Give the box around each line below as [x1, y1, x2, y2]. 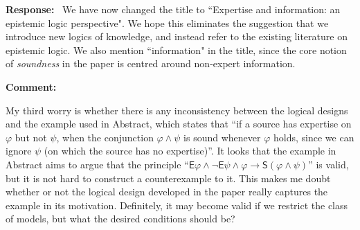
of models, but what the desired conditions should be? [6, 211, 235, 226]
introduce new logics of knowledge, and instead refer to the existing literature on [6, 29, 348, 44]
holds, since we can [273, 130, 354, 144]
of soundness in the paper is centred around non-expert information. [6, 56, 296, 71]
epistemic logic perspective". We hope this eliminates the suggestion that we [6, 15, 329, 30]
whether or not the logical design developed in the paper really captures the [6, 184, 328, 199]
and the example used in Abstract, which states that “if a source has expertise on [6, 116, 352, 131]
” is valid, [308, 157, 349, 171]
